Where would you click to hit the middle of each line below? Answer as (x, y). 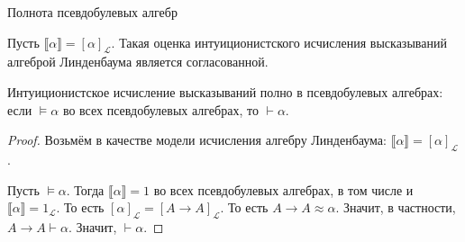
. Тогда (85, 189)
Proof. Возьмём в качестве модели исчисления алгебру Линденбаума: (197, 140)
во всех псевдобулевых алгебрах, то (160, 109)
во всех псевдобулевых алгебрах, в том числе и (283, 189)
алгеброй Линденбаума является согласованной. (138, 62)
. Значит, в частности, (396, 207)
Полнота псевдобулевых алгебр (92, 12)
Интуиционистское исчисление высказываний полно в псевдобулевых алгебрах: (225, 91)
